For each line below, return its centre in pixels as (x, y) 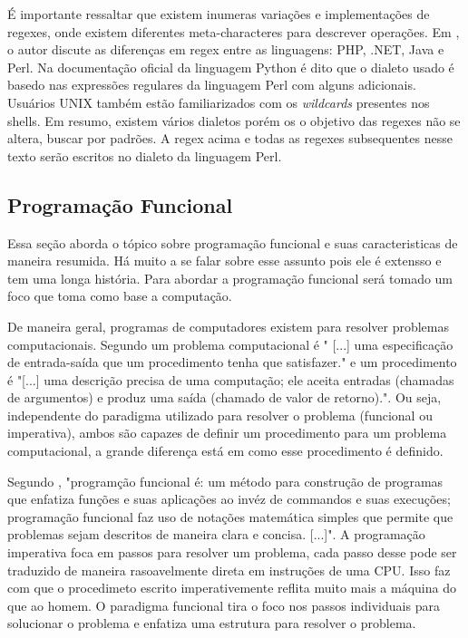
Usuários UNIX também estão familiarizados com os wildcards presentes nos (219, 102)
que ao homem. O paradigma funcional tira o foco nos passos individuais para (224, 605)
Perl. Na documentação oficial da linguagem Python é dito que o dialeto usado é (231, 67)
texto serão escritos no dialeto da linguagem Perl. (145, 155)
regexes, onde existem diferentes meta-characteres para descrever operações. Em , (234, 31)
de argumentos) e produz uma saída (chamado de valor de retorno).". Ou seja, (224, 397)
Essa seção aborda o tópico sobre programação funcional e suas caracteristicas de (233, 242)
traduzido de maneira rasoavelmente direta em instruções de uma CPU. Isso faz (229, 570)
